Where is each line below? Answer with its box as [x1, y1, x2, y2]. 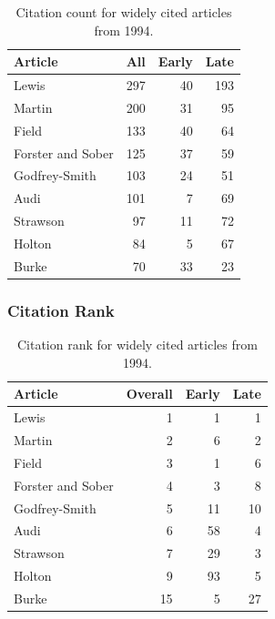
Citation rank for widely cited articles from [16, 335, 258, 354]
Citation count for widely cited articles [15, 3, 232, 21]
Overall [126, 384, 173, 403]
